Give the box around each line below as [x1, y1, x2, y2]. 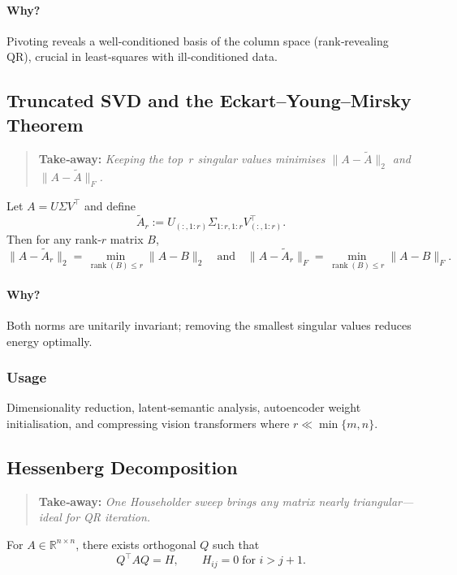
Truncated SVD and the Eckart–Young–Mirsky [6, 88, 412, 113]
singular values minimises [197, 149, 326, 166]
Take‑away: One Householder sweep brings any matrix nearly [38, 492, 349, 509]
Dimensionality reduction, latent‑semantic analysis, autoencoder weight [6, 399, 361, 416]
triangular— [352, 492, 414, 509]
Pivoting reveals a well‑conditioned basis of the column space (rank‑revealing [6, 32, 389, 49]
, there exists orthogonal [75, 535, 196, 552]
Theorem [6, 111, 84, 136]
